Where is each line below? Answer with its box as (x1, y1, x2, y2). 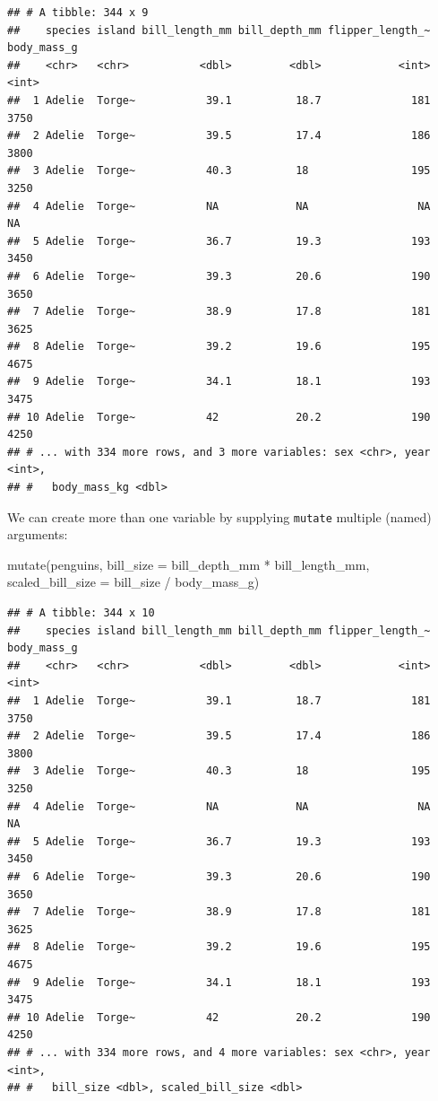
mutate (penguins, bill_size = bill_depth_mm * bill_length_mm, (7, 555, 370, 573)
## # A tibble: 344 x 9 (7, 6, 149, 19)
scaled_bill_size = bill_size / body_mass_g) (7, 572, 260, 591)
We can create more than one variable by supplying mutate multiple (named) (7, 507, 432, 526)
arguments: (7, 525, 68, 544)
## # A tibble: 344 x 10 (7, 607, 155, 620)
